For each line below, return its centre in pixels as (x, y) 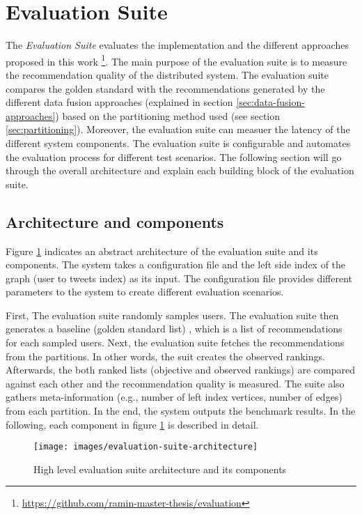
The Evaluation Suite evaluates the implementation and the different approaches (177, 45)
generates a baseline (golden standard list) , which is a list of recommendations (174, 329)
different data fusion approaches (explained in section (119, 102)
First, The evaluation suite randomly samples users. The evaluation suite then (172, 315)
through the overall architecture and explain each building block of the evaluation (180, 170)
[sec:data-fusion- (270, 102)
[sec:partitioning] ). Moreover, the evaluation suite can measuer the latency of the (178, 129)
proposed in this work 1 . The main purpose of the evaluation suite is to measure (176, 60)
